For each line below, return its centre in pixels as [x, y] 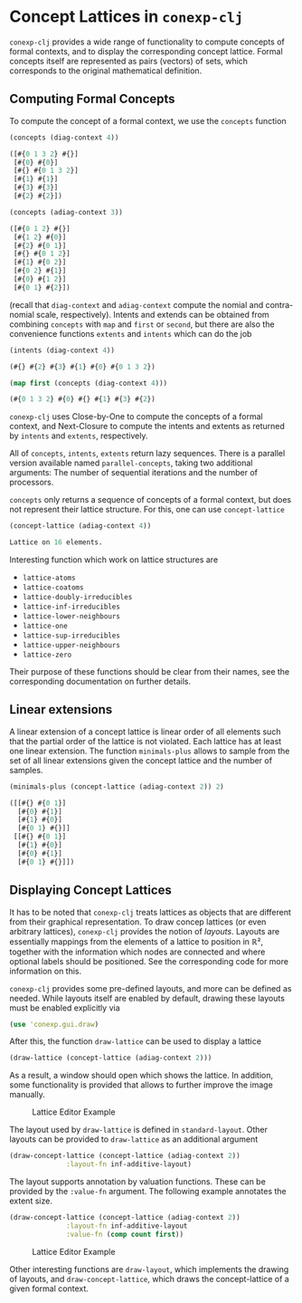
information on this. [46, 971]
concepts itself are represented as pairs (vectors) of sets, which [129, 61]
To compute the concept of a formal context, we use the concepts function [148, 120]
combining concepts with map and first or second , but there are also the [142, 324]
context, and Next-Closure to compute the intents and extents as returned [147, 426]
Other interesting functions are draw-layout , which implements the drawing [149, 1269]
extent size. [31, 1201]
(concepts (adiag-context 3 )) [66, 212]
